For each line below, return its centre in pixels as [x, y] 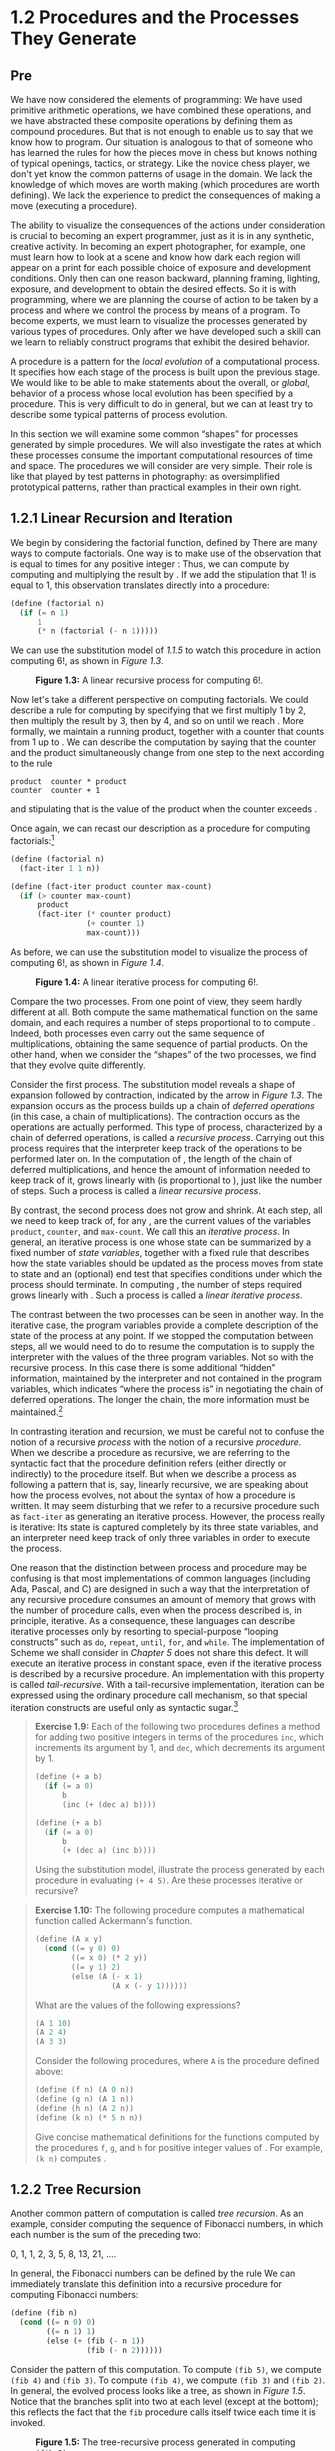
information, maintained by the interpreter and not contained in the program [166, 1378]
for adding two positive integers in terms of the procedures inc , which [179, 1737]
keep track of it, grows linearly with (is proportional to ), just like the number [166, 1180]
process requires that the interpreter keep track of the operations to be [156, 1148]
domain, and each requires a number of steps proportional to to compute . [163, 1022]
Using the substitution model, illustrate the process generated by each [179, 1870]
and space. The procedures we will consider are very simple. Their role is [161, 465]
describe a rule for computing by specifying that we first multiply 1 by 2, [158, 710]
